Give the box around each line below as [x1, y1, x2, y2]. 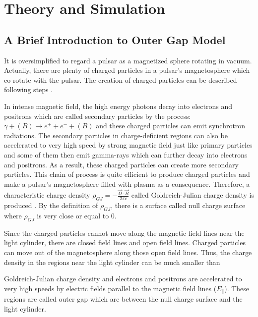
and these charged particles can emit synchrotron [96, 120, 246, 131]
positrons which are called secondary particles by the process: [4, 110, 191, 121]
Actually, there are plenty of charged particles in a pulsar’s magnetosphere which [4, 65, 250, 75]
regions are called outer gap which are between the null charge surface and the [4, 294, 243, 304]
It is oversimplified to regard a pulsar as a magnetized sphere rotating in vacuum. [4, 55, 252, 65]
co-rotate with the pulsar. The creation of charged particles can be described [4, 74, 237, 85]
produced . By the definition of [4, 200, 98, 211]
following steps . [4, 84, 53, 95]
